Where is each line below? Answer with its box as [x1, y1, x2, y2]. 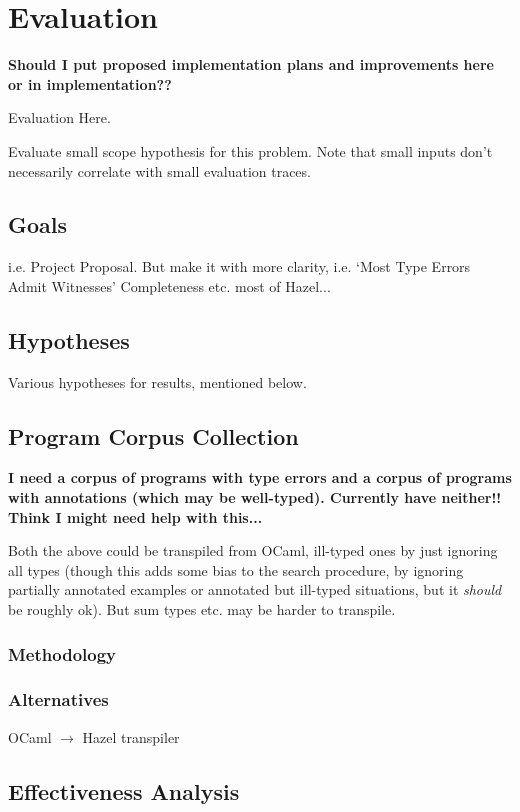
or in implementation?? [8, 73, 172, 94]
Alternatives [8, 687, 109, 712]
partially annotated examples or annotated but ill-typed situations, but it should [8, 579, 502, 600]
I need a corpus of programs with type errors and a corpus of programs [8, 467, 512, 488]
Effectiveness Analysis [8, 775, 240, 806]
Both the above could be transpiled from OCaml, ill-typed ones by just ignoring [8, 540, 498, 561]
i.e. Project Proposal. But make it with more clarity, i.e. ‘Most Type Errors [8, 256, 471, 277]
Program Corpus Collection [8, 420, 299, 451]
